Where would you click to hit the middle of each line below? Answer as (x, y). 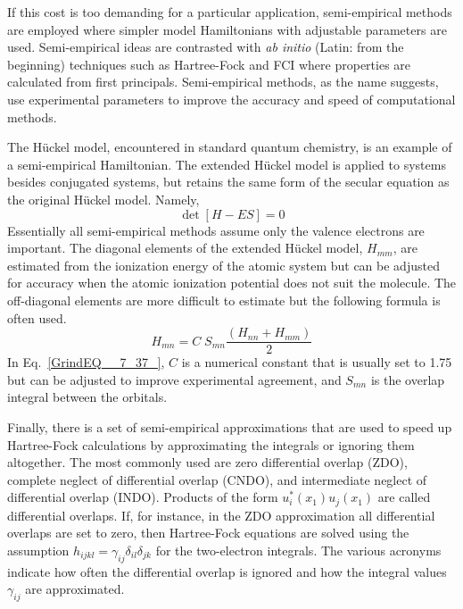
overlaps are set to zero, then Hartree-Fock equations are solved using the (208, 533)
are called (404, 497)
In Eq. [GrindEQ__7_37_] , (86, 362)
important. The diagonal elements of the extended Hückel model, (185, 248)
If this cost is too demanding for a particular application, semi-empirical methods (230, 12)
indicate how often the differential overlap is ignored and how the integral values (227, 571)
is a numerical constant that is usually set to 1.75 (317, 362)
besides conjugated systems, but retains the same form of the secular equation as (228, 182)
